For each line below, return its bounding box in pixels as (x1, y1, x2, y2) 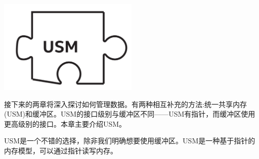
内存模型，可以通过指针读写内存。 (4, 145, 117, 156)
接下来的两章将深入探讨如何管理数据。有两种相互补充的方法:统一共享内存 (4, 98, 247, 109)
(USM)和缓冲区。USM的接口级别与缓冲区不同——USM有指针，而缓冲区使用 (4, 109, 255, 119)
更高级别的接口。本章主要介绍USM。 (4, 118, 126, 129)
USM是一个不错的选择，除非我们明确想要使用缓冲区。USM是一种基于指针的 (4, 135, 255, 146)
